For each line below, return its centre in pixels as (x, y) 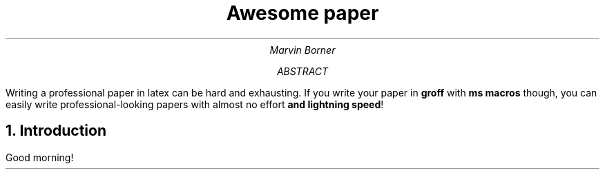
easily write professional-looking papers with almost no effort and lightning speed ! (195, 104)
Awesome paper (302, 13)
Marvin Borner (302, 50)
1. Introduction (56, 131)
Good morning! (40, 157)
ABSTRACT (302, 71)
